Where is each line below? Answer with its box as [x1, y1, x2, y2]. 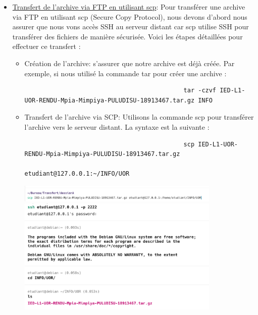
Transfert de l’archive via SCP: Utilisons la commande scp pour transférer [24, 112, 254, 122]
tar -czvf [183, 87, 217, 94]
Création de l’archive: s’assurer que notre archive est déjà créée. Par [24, 58, 235, 68]
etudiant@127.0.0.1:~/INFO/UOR [24, 170, 130, 178]
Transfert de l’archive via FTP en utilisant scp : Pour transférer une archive [12, 2, 245, 12]
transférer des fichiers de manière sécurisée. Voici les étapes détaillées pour [12, 31, 243, 41]
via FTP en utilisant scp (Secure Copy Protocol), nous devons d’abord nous [12, 11, 247, 22]
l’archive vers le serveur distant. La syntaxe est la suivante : [24, 121, 210, 132]
